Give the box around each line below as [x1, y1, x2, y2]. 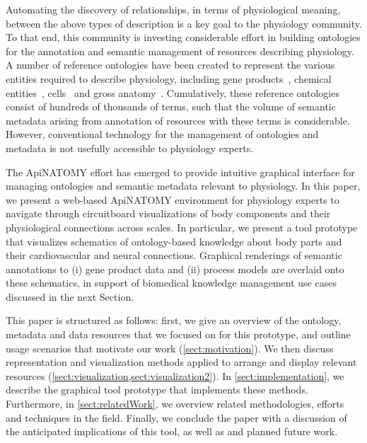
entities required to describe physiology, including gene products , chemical [6, 71, 332, 86]
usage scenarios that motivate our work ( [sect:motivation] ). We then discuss [6, 340, 334, 355]
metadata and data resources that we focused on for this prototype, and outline [6, 327, 351, 342]
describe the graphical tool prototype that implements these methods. [6, 382, 308, 397]
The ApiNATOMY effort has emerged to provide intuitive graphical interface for [6, 164, 355, 179]
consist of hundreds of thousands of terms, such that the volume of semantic [6, 99, 336, 114]
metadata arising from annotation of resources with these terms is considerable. [6, 113, 350, 127]
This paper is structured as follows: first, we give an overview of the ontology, [6, 313, 342, 328]
